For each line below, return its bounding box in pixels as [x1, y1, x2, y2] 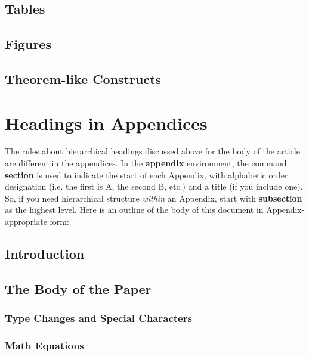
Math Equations [5, 338, 84, 352]
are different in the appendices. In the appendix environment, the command [5, 157, 287, 169]
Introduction [5, 244, 85, 263]
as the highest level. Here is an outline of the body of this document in [5, 203, 264, 216]
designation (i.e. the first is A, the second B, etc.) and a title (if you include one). [5, 180, 303, 193]
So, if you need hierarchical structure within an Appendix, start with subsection [5, 191, 302, 204]
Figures [5, 35, 51, 53]
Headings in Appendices [5, 110, 208, 135]
